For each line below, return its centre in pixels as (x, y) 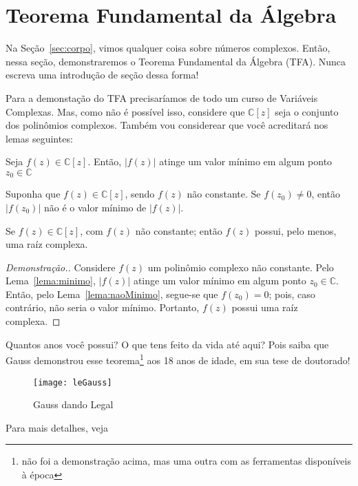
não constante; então (179, 230)
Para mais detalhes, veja (57, 427)
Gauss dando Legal (73, 404)
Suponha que (33, 194)
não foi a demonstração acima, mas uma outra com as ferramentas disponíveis (186, 461)
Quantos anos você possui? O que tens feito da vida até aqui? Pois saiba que (167, 344)
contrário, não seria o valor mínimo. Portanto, (103, 307)
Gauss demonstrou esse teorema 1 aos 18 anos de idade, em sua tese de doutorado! (178, 359)
